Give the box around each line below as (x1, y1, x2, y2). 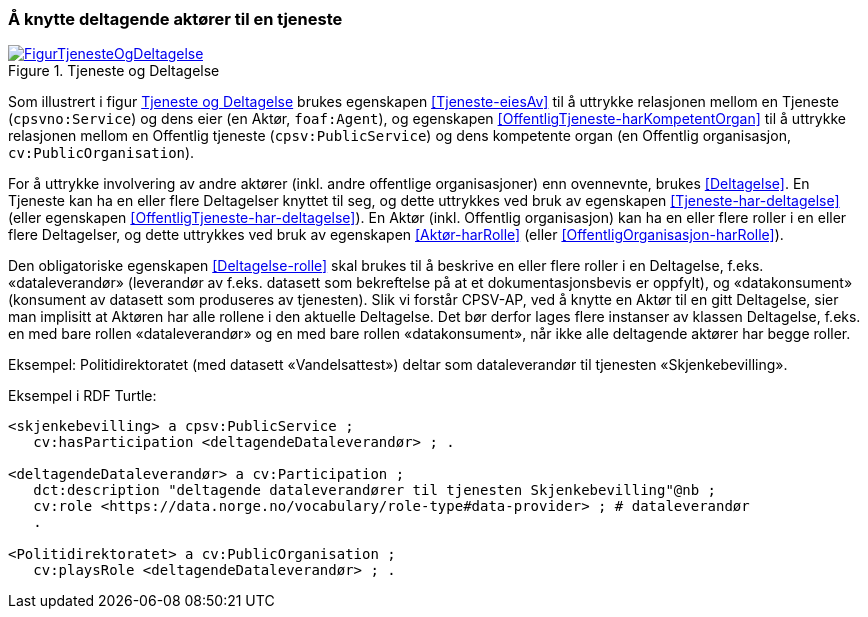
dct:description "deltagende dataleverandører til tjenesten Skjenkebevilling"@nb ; (33, 482, 717, 499)
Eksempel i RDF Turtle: (8, 387, 157, 405)
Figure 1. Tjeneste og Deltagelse (8, 62, 220, 80)
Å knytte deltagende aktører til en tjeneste (8, 9, 343, 29)
